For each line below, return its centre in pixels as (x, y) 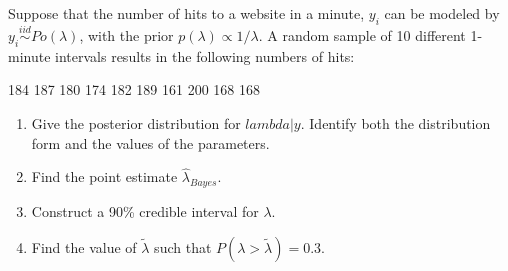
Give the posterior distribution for (136, 123)
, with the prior (126, 35)
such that (183, 246)
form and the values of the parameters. (150, 142)
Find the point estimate (104, 176)
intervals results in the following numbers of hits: (205, 55)
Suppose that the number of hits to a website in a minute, (186, 13)
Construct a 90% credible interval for (145, 211)
